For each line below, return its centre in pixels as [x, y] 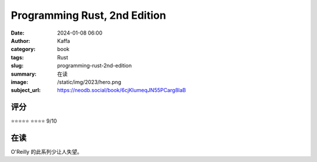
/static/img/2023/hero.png [89, 82]
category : [23, 49]
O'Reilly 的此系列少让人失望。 [46, 152]
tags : [17, 57]
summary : [24, 74]
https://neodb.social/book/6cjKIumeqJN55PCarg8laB [122, 90]
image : [20, 82]
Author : [21, 41]
